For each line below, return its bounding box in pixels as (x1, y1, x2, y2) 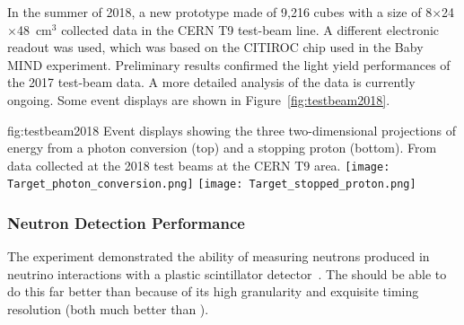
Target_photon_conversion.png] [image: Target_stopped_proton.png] (7, 178, 416, 191)
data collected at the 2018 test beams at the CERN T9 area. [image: (7, 155, 390, 174)
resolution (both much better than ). (7, 300, 209, 319)
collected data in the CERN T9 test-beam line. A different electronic (61, 20, 440, 39)
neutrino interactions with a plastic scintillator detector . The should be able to (7, 264, 447, 283)
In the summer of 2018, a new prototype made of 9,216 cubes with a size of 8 (7, 3, 433, 21)
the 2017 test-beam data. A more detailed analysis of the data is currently (7, 73, 416, 92)
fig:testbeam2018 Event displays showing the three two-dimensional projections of (7, 120, 457, 139)
